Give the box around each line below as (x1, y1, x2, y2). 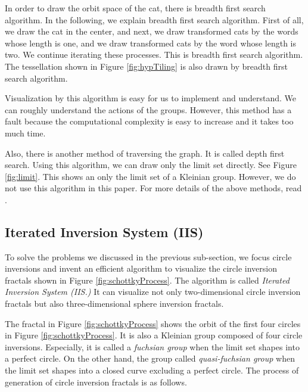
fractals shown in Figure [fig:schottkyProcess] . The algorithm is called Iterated (5, 273, 290, 286)
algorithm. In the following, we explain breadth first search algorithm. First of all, (5, 13, 304, 26)
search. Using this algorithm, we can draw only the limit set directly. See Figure (5, 158, 297, 171)
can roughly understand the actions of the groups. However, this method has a (5, 103, 292, 116)
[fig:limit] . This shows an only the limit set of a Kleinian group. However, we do (5, 170, 296, 182)
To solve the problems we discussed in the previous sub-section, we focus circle (5, 250, 292, 263)
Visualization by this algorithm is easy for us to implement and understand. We (5, 92, 297, 104)
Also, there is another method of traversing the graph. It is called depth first (5, 147, 285, 159)
